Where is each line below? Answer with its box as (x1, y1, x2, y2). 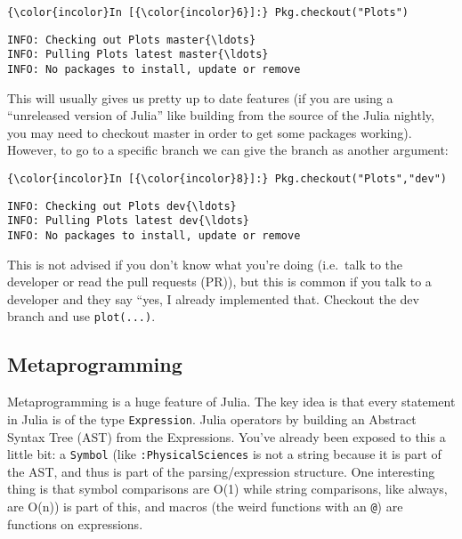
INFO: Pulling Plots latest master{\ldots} (7, 48, 269, 61)
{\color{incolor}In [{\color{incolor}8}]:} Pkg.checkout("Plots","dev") (7, 173, 447, 185)
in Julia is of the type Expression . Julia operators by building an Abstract (7, 409, 417, 428)
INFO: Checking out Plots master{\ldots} (7, 33, 256, 46)
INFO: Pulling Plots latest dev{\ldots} (7, 214, 250, 228)
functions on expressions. (7, 514, 143, 533)
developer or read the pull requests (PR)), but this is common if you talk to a (7, 272, 432, 291)
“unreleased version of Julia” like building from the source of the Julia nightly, (7, 106, 434, 125)
